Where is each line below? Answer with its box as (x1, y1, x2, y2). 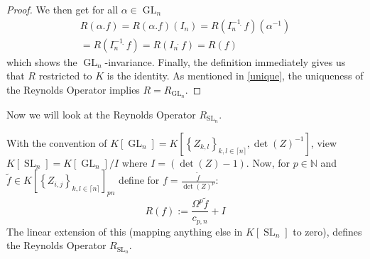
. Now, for (246, 155, 290, 170)
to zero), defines (293, 224, 362, 238)
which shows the (6, 54, 77, 69)
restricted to (38, 68, 92, 83)
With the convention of (6, 135, 107, 150)
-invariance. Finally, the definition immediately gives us (104, 54, 346, 69)
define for (119, 172, 160, 187)
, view (310, 135, 337, 150)
